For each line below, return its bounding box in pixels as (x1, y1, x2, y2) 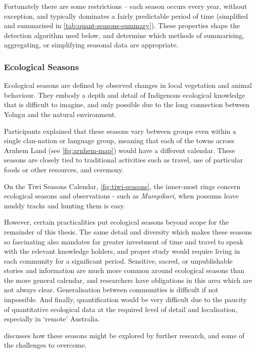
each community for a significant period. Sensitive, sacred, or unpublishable (4, 255, 233, 266)
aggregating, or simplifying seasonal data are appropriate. (4, 39, 178, 50)
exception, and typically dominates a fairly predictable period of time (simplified (4, 10, 248, 21)
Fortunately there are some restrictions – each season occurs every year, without (4, 1, 247, 11)
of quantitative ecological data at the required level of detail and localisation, (4, 304, 238, 314)
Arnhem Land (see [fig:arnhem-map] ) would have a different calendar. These (4, 145, 235, 155)
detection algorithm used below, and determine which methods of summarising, (4, 30, 245, 40)
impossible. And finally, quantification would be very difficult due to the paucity (4, 294, 247, 305)
